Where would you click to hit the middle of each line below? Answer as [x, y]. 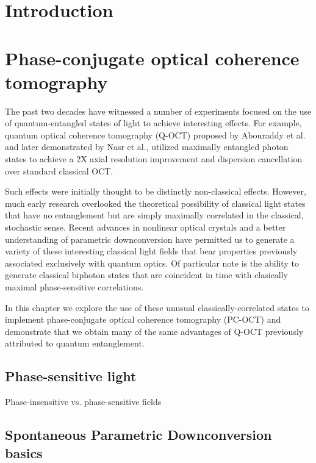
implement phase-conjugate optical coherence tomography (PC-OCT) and [143, 319]
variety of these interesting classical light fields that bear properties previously [151, 251]
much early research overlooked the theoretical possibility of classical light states [155, 203]
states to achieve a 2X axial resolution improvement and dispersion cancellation [154, 159]
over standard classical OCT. [59, 170]
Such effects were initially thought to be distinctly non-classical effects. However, [156, 191]
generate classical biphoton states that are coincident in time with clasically [146, 275]
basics [24, 452]
